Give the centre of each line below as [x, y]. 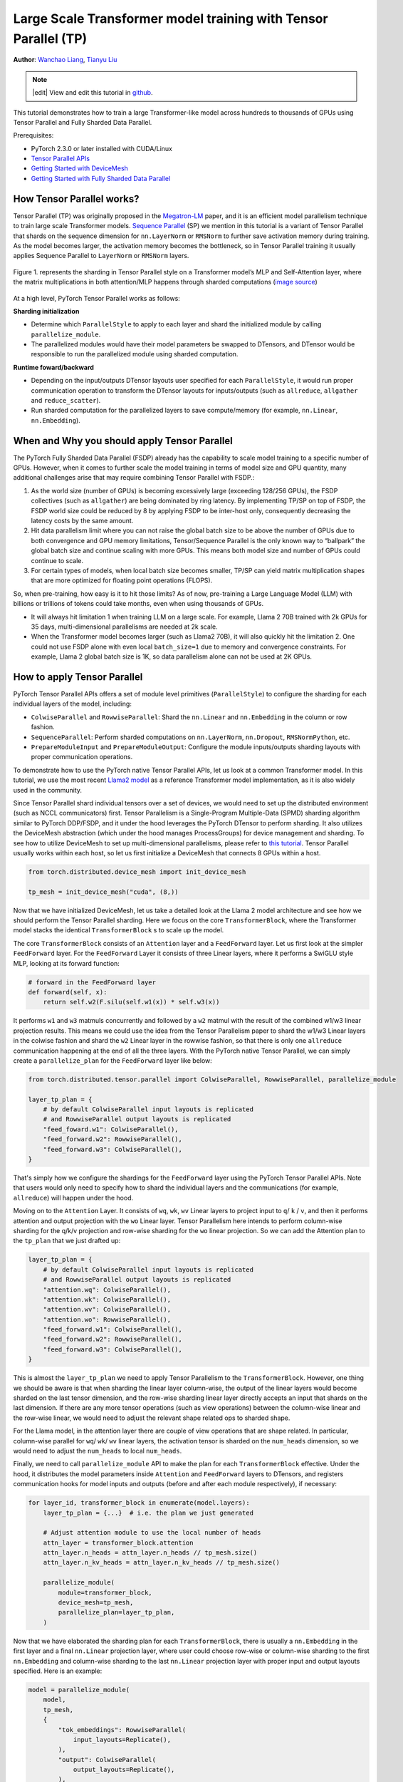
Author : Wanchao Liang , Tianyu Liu [65, 60]
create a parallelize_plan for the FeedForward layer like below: [113, 1060]
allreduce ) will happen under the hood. [73, 1198]
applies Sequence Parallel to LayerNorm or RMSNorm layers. [101, 256]
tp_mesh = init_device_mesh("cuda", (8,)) [103, 892]
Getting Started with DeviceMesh [79, 168]
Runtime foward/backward [53, 367]
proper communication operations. [82, 757]
